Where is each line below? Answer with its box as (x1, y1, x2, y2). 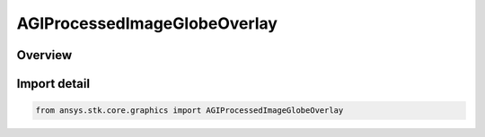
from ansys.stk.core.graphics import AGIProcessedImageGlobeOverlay (35, 106, 344, 116)
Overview (16, 47, 73, 63)
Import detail (16, 76, 90, 91)
